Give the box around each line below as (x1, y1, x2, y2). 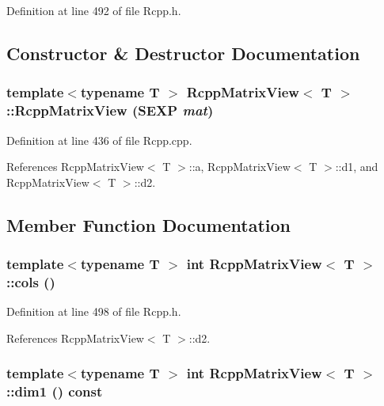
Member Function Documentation (6, 212, 291, 237)
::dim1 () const (6, 381, 103, 401)
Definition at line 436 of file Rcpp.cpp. (6, 131, 192, 148)
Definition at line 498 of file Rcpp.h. (6, 303, 181, 320)
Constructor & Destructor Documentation (6, 40, 360, 65)
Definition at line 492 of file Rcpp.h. (6, 2, 181, 18)
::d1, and (335, 158, 378, 175)
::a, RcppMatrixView (188, 158, 291, 175)
